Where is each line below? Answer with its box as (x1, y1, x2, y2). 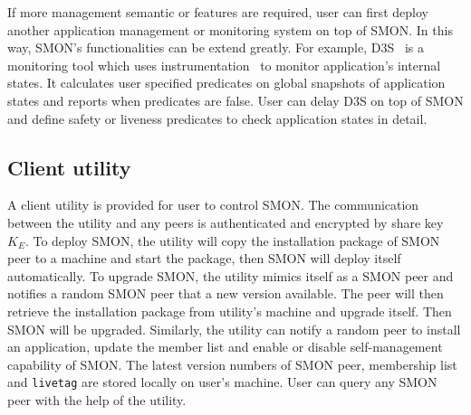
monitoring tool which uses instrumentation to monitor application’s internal (7, 55, 441, 74)
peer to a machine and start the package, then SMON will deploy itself (7, 249, 401, 268)
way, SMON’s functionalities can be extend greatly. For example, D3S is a (7, 38, 424, 57)
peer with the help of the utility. (7, 390, 187, 409)
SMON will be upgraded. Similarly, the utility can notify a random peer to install (7, 319, 461, 338)
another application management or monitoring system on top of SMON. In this (7, 20, 453, 39)
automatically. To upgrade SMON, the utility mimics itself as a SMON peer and (7, 266, 454, 285)
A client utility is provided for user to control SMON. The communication (7, 195, 419, 214)
